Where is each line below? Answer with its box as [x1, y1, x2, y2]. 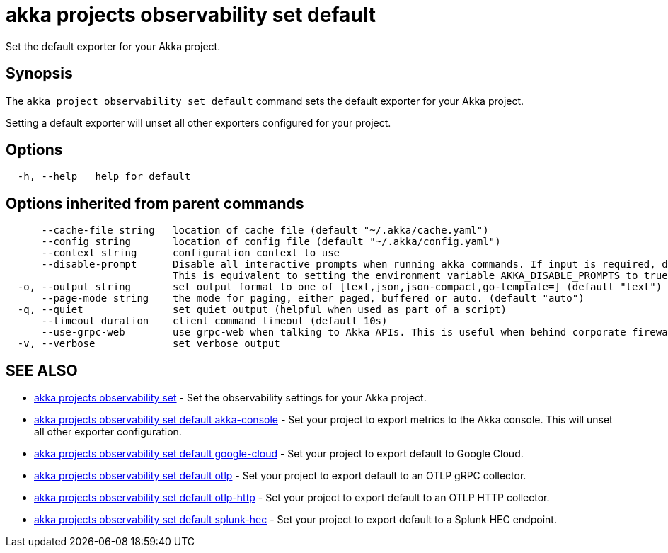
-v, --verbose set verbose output [17, 338, 280, 350]
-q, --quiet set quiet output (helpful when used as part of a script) [17, 304, 507, 316]
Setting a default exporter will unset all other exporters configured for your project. [6, 116, 391, 129]
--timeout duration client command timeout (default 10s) [41, 315, 388, 327]
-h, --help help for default [17, 171, 191, 183]
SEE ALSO [6, 361, 78, 380]
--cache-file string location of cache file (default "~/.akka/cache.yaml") [41, 224, 489, 236]
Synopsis [6, 64, 73, 83]
